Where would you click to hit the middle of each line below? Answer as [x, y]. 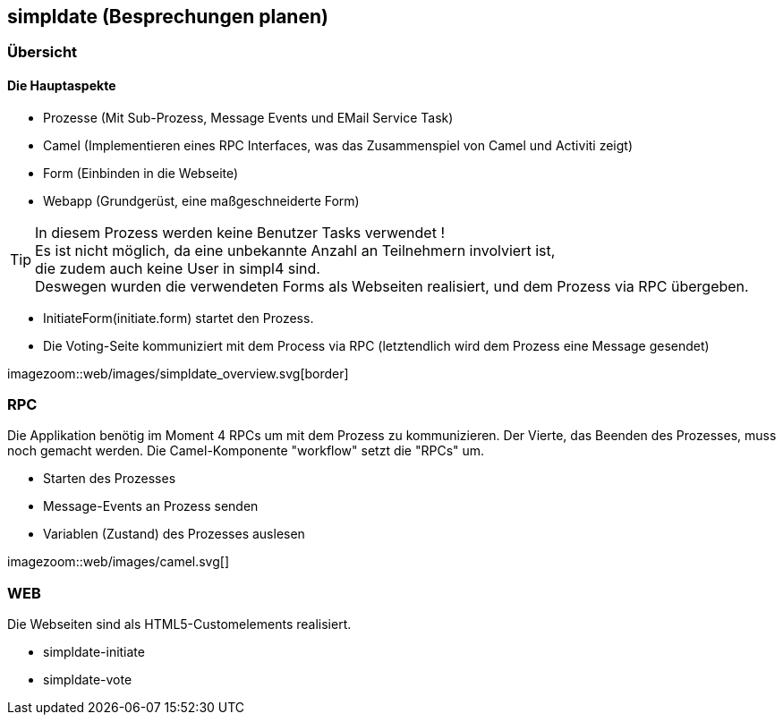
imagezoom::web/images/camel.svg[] [119, 562]
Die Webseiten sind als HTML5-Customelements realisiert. [179, 624]
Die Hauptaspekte [62, 86]
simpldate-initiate [94, 652]
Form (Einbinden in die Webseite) [141, 173]
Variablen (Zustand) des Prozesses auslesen [174, 534]
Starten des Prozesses [110, 479]
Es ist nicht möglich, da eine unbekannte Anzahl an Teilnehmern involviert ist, [295, 250]
